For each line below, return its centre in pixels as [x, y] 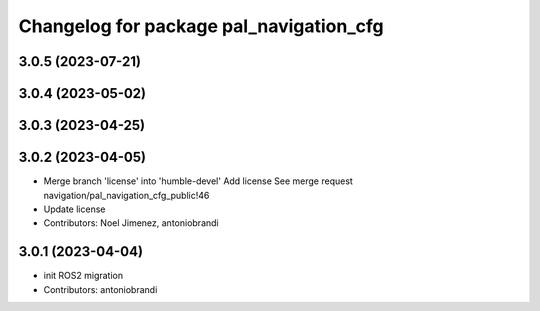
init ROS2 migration [83, 276]
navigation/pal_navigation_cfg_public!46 [126, 195]
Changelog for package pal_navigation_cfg [201, 26]
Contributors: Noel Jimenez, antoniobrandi [131, 223]
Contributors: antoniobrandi [100, 289]
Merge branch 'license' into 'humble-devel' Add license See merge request [198, 181]
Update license [74, 209]
